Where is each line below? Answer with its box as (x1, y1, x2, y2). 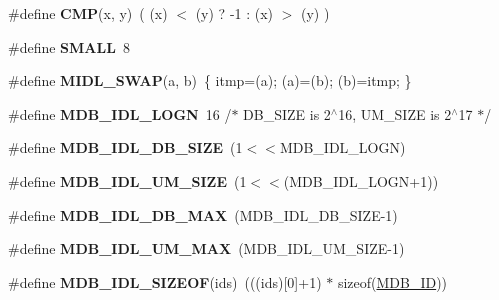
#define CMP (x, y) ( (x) (8, 3, 168, 23)
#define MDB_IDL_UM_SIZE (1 (8, 170, 247, 191)
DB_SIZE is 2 (243, 103, 331, 124)
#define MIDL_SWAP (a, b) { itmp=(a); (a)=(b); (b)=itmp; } (8, 70, 412, 91)
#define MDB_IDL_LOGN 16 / (8, 103, 232, 124)
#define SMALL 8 (8, 36, 130, 57)
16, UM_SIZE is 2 (338, 103, 452, 124)
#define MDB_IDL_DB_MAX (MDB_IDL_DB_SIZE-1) (8, 204, 398, 225)
